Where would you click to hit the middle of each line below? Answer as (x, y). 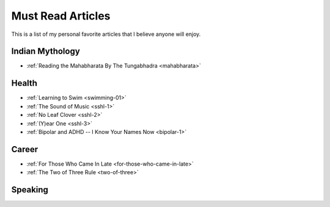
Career (25, 149)
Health (24, 83)
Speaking (30, 190)
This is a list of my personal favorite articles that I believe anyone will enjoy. (106, 34)
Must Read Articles (61, 16)
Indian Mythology (46, 51)
